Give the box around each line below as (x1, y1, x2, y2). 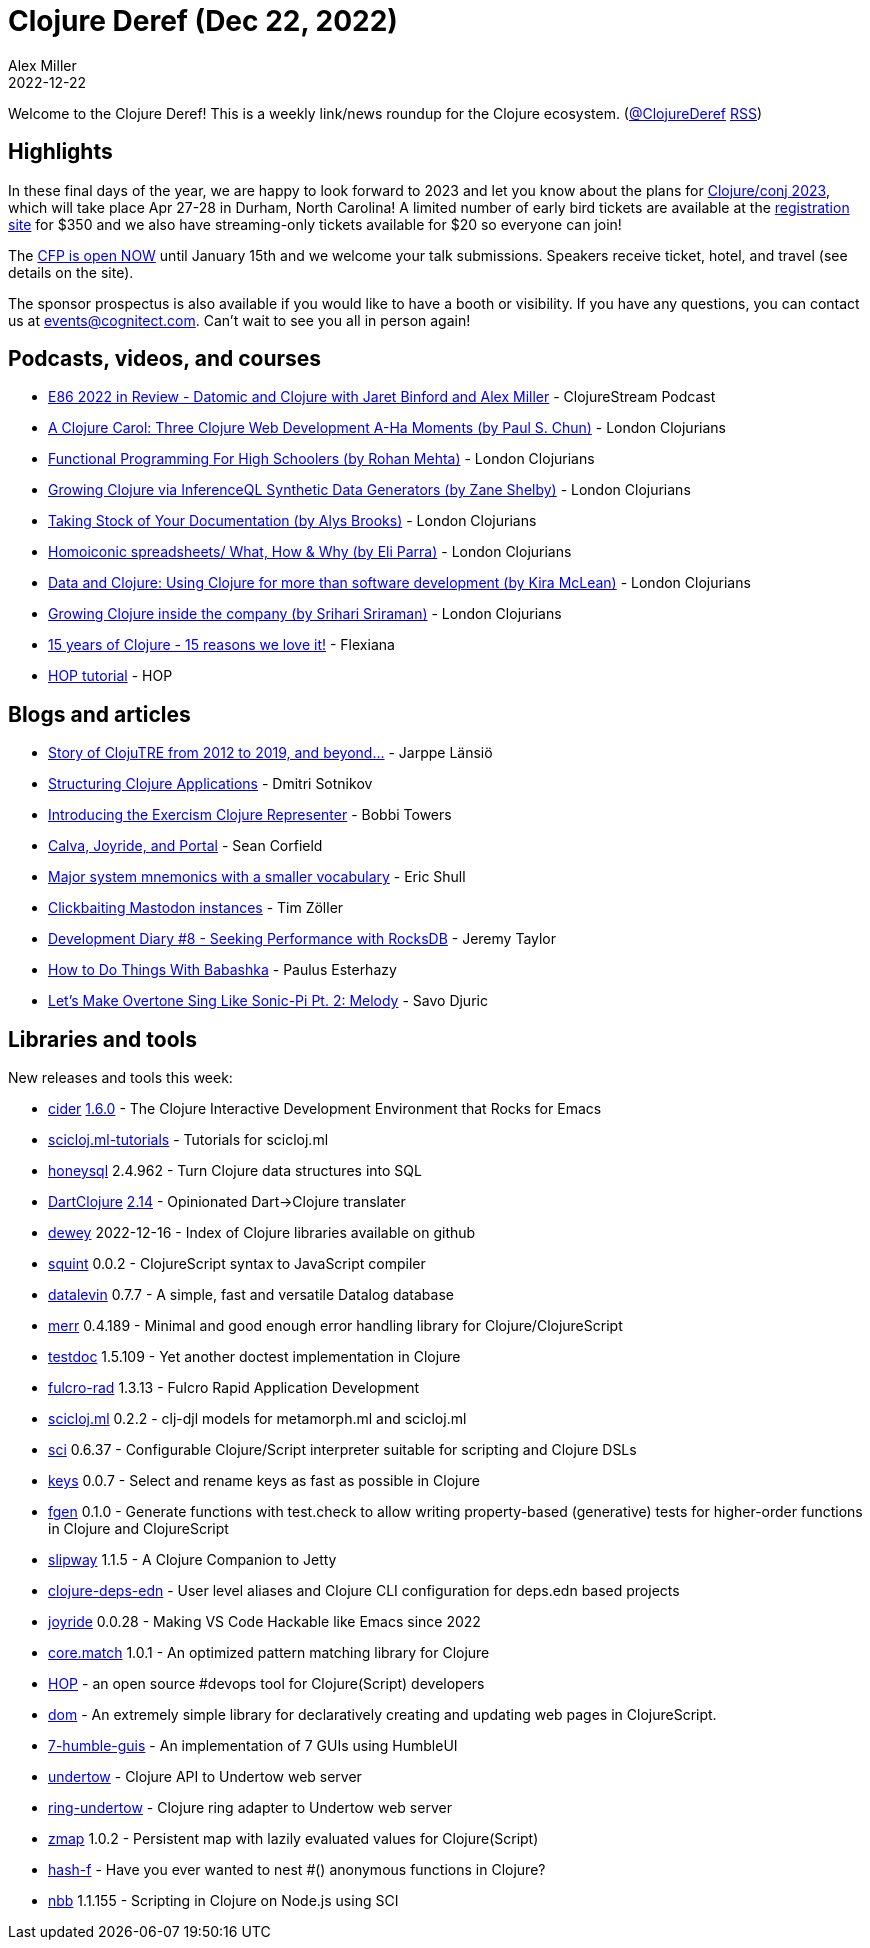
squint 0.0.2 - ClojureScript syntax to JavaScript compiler (48, 1255, 426, 1273)
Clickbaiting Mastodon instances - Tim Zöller (48, 899, 344, 917)
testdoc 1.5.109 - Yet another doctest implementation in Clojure (48, 1348, 461, 1366)
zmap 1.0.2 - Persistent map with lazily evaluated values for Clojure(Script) (48, 1830, 539, 1848)
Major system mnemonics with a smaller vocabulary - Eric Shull (48, 868, 466, 886)
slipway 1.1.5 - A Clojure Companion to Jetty (48, 1551, 337, 1569)
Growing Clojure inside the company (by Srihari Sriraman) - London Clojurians (48, 605, 562, 623)
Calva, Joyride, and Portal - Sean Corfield (48, 837, 323, 855)
